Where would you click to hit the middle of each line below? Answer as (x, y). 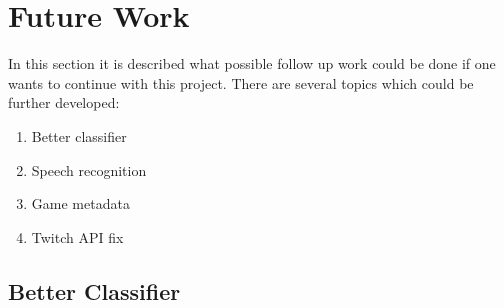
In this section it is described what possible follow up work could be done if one (252, 63)
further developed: (64, 102)
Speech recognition (89, 169)
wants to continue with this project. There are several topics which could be (241, 82)
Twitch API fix (77, 236)
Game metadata (80, 203)
